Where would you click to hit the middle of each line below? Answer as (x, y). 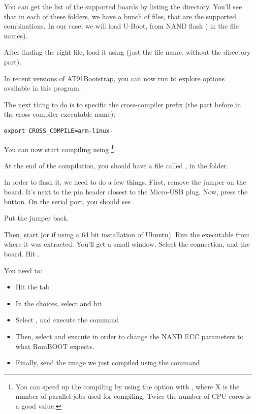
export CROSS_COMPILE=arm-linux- (59, 131)
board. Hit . (22, 253)
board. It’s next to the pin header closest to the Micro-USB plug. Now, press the (126, 191)
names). (16, 35)
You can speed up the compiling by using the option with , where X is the (128, 386)
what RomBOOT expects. (55, 346)
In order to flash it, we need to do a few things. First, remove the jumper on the (125, 182)
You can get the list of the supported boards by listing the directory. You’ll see (123, 6)
